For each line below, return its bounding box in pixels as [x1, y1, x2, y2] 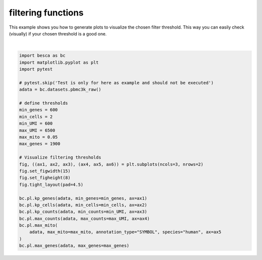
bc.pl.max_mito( [19, 223, 58, 228]
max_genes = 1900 [19, 141, 61, 146]
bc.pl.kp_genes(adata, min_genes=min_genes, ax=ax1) [19, 195, 147, 201]
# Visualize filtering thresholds [19, 155, 101, 160]
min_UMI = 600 [19, 121, 53, 126]
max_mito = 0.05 [19, 134, 58, 140]
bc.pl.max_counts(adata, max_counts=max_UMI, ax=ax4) [19, 216, 150, 221]
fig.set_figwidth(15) [19, 168, 71, 174]
